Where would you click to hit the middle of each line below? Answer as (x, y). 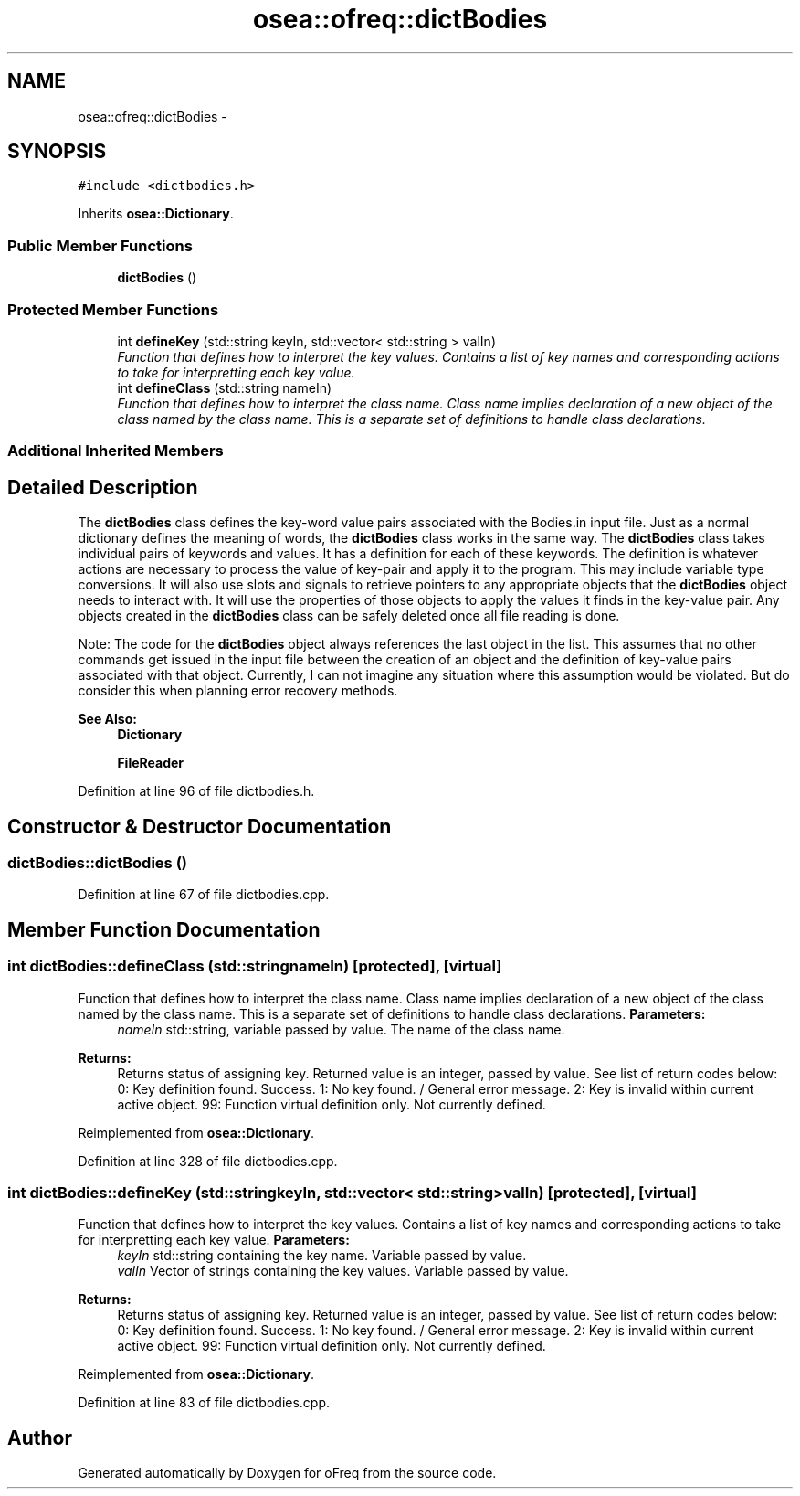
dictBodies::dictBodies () (97, 863)
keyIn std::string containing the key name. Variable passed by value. (322, 1256)
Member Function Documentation (164, 929)
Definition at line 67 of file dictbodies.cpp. (204, 895)
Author (40, 1438)
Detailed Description (103, 487)
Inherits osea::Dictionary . (156, 214)
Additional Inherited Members (116, 451)
